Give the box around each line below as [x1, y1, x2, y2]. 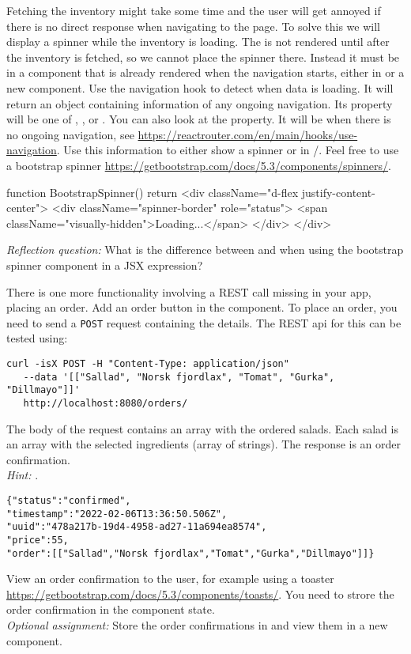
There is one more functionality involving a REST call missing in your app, [6, 283, 371, 300]
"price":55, [6, 534, 69, 546]
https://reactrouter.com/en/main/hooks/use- [138, 126, 358, 142]
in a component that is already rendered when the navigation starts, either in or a [6, 64, 405, 81]
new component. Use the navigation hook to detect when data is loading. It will [6, 79, 394, 96]
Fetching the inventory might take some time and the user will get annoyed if [6, 2, 381, 18]
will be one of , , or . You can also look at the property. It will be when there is [6, 111, 391, 127]
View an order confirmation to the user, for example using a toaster [6, 570, 334, 587]
